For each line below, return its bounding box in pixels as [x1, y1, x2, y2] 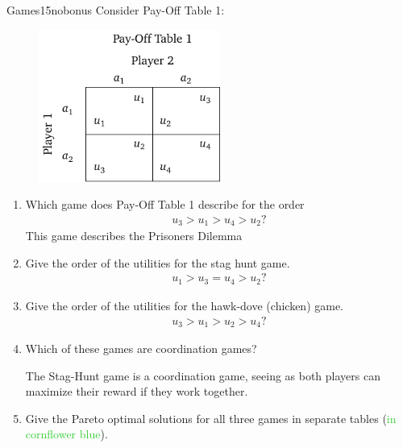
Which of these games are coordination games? [25, 339, 257, 356]
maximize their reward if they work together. [25, 383, 248, 400]
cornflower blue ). [25, 425, 108, 442]
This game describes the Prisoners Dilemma [25, 227, 243, 244]
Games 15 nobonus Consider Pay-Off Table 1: [6, 2, 225, 18]
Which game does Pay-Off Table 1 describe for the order [25, 196, 305, 213]
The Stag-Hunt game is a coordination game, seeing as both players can [25, 367, 380, 384]
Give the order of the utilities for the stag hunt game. [25, 254, 290, 271]
